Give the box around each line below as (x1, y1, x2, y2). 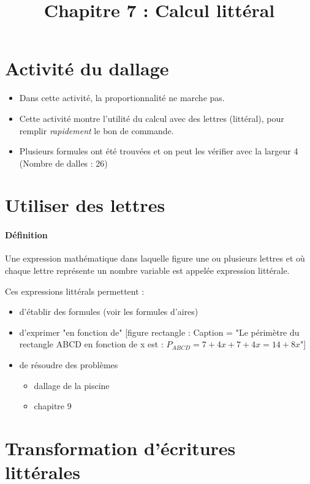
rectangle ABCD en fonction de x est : (19, 338, 164, 350)
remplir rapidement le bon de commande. (19, 124, 174, 137)
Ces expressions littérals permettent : (5, 284, 145, 297)
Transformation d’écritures (5, 435, 236, 460)
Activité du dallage (5, 56, 169, 81)
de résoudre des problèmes (19, 358, 118, 371)
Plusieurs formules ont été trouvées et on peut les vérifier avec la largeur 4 (19, 145, 298, 157)
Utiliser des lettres (5, 192, 165, 217)
